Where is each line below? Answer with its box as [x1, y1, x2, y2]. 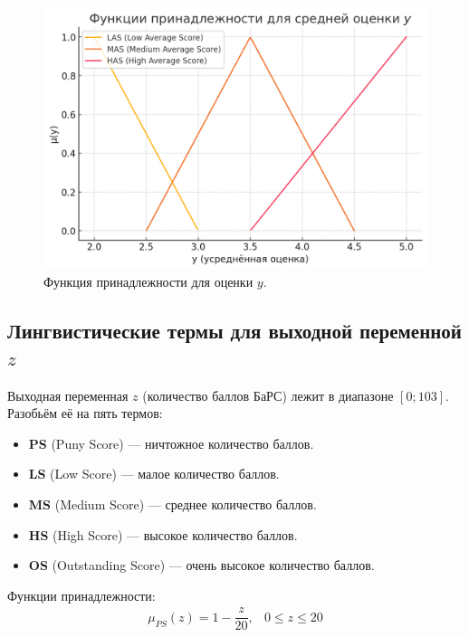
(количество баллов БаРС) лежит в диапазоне [142, 385, 394, 404]
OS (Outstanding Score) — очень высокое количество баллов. [28, 556, 375, 575]
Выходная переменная [7, 385, 129, 404]
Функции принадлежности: [7, 585, 156, 604]
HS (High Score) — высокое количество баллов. [28, 525, 298, 544]
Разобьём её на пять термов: [7, 404, 163, 423]
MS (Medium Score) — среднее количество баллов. [28, 495, 317, 513]
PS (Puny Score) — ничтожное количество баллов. [28, 433, 314, 452]
